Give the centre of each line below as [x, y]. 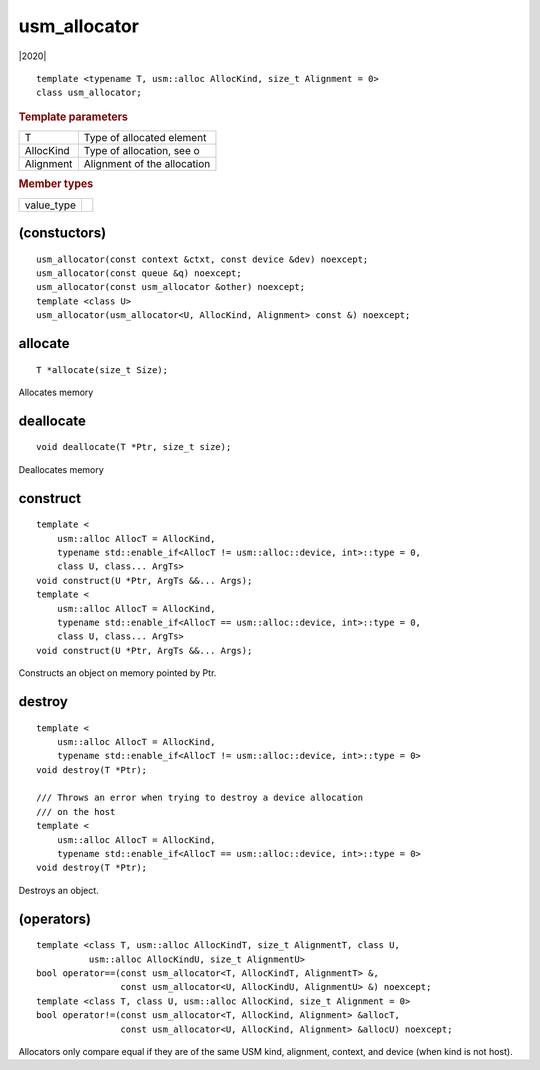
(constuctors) [62, 233]
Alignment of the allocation [147, 163]
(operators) [55, 918]
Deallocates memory [61, 469]
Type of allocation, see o [141, 150]
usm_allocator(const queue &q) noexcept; [139, 273]
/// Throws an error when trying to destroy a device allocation [200, 798]
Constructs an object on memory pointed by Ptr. [117, 673]
